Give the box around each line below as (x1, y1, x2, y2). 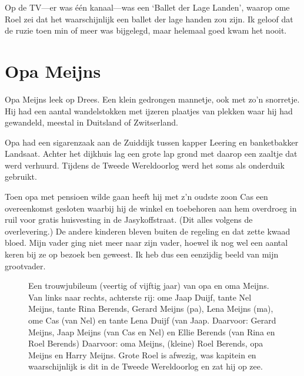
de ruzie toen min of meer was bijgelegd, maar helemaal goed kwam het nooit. (5, 24, 287, 37)
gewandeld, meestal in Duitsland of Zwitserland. (5, 116, 178, 128)
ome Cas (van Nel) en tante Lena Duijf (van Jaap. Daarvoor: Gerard (28, 314, 276, 326)
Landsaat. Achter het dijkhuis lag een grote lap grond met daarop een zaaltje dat (5, 147, 298, 160)
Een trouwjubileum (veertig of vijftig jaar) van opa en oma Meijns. (28, 279, 269, 292)
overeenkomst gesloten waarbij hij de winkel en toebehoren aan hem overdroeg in (5, 202, 297, 214)
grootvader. (5, 259, 46, 272)
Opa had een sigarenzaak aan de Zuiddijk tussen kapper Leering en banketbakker (5, 136, 299, 148)
